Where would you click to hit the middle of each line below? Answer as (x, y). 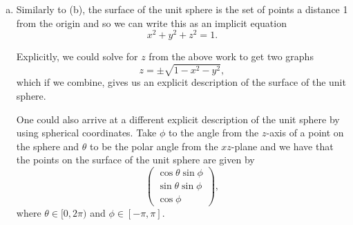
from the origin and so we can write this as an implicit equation (151, 22)
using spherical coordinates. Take (86, 133)
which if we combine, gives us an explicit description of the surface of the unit (181, 82)
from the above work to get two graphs (231, 56)
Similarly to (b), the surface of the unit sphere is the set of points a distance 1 (182, 9)
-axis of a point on (305, 133)
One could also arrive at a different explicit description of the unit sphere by (178, 119)
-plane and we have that (282, 146)
